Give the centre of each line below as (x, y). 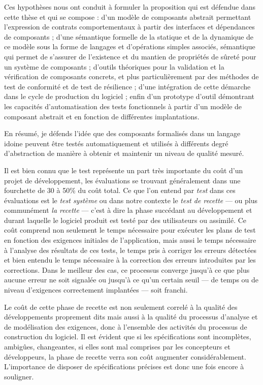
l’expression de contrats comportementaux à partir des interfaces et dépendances (129, 27)
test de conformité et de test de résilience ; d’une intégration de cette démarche (127, 86)
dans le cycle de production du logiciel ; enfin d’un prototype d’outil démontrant (129, 96)
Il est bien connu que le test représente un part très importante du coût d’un (124, 170)
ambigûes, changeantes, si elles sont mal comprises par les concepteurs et (117, 346)
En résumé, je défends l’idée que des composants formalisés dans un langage (122, 133)
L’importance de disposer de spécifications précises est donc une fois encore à (124, 366)
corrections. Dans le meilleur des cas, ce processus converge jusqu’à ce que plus (127, 269)
